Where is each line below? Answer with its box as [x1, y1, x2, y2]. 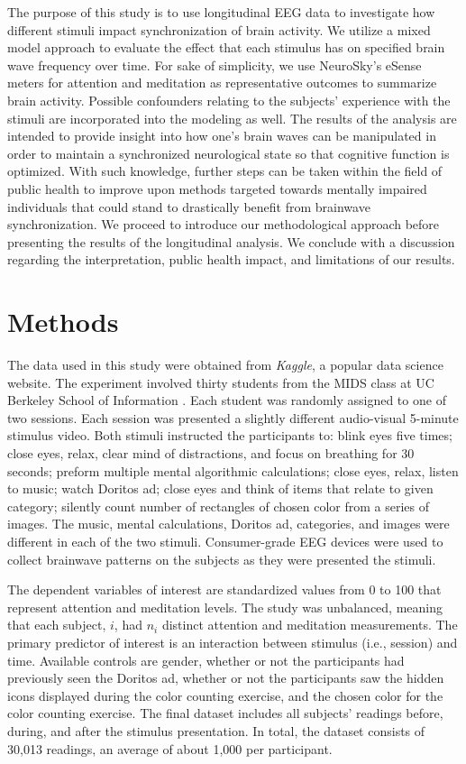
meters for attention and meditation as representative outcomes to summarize [7, 73, 437, 92]
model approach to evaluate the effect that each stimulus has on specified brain [7, 38, 445, 57]
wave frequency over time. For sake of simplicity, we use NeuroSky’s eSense [7, 55, 422, 74]
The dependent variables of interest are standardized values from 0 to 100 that [7, 580, 442, 599]
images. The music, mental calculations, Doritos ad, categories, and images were [7, 514, 450, 533]
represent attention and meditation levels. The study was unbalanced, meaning [7, 597, 443, 616]
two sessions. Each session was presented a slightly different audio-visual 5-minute [7, 408, 459, 427]
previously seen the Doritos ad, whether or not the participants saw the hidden [7, 668, 444, 687]
